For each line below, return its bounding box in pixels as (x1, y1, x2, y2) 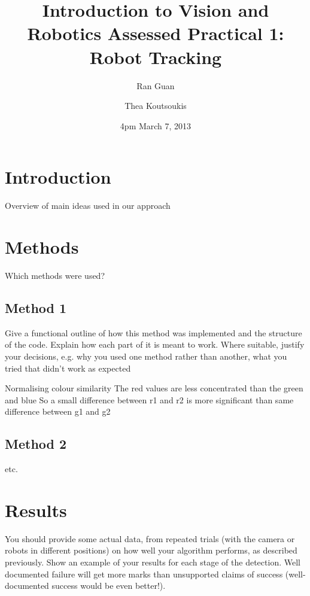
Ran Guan (136, 79, 175, 92)
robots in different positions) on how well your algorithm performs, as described (5, 544, 297, 557)
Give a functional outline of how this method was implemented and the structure (5, 326, 302, 339)
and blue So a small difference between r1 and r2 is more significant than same (5, 393, 294, 406)
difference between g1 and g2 (5, 405, 111, 418)
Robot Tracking (89, 44, 222, 69)
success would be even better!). (51, 579, 166, 592)
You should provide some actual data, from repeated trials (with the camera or (5, 532, 295, 545)
